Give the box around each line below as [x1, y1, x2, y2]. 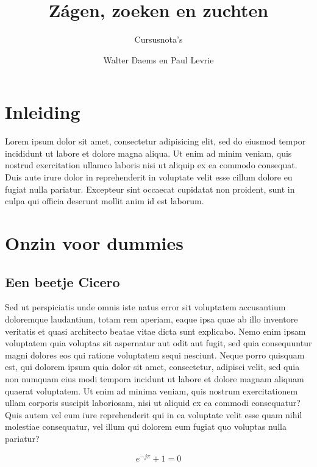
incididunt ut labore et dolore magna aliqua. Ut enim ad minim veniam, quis [5, 146, 292, 159]
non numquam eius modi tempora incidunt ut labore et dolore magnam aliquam [5, 372, 304, 385]
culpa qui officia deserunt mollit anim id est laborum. [5, 194, 204, 207]
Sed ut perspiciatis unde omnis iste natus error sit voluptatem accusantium [5, 301, 286, 313]
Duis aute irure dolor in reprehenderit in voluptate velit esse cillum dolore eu [5, 171, 293, 184]
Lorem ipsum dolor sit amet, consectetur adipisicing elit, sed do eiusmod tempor [5, 135, 306, 148]
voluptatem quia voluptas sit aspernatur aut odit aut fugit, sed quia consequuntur [5, 337, 312, 349]
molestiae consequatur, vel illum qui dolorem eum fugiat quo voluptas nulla [5, 420, 287, 433]
